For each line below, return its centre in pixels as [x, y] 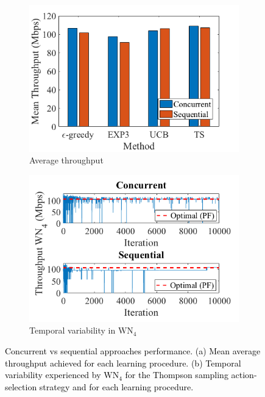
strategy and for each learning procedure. [116, 386]
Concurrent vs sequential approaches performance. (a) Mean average [133, 350]
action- [244, 375]
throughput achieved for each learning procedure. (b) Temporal [123, 363]
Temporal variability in [72, 330]
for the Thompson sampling [177, 375]
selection [21, 386]
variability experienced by [53, 375]
